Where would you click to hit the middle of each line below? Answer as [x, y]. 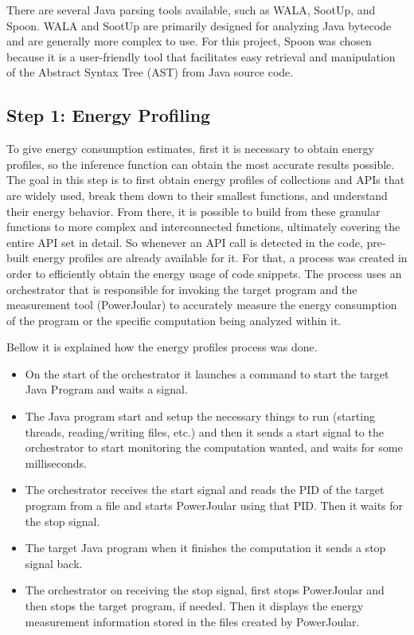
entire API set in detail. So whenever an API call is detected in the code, [185, 242]
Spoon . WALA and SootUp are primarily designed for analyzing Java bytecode [199, 25]
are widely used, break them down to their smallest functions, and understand [197, 195]
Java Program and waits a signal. [106, 389]
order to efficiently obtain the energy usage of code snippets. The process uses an [204, 273]
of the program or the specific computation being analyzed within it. [174, 320]
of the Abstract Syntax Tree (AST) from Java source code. [150, 72]
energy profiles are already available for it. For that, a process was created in [220, 258]
